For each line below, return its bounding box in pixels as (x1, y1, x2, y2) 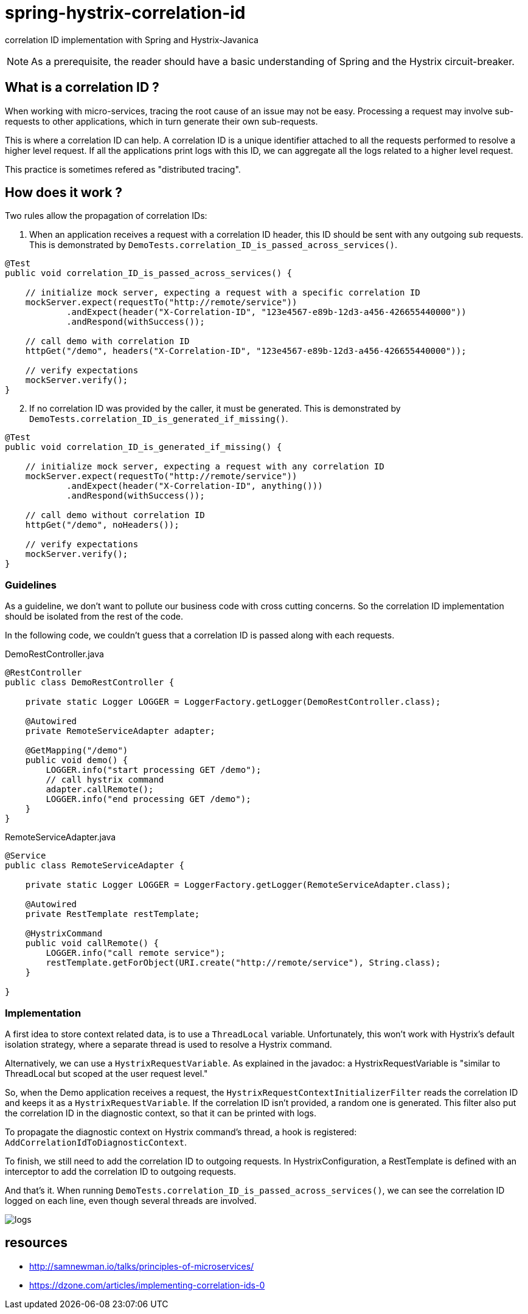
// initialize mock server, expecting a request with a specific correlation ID (25, 288, 420, 298)
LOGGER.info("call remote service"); (46, 948, 226, 958)
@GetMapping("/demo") (25, 745, 128, 756)
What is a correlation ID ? (5, 80, 159, 95)
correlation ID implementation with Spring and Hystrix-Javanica (5, 34, 259, 45)
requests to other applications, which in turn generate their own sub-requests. (5, 116, 318, 126)
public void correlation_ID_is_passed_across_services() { (5, 268, 293, 278)
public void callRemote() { (25, 938, 159, 949)
